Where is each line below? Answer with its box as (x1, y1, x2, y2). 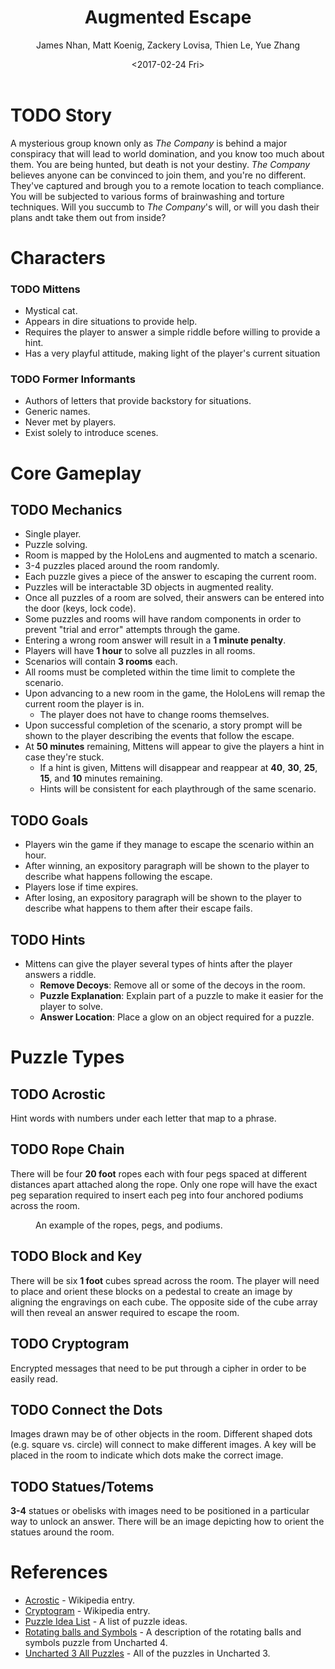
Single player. (24, 528, 82, 540)
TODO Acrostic (10, 1086, 106, 1103)
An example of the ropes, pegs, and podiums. (35, 1219, 223, 1231)
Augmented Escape (84, 6, 252, 29)
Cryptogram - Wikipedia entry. (24, 1605, 151, 1617)
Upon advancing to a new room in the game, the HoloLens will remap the (24, 687, 326, 700)
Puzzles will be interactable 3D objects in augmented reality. (24, 581, 274, 593)
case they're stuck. (24, 751, 105, 763)
